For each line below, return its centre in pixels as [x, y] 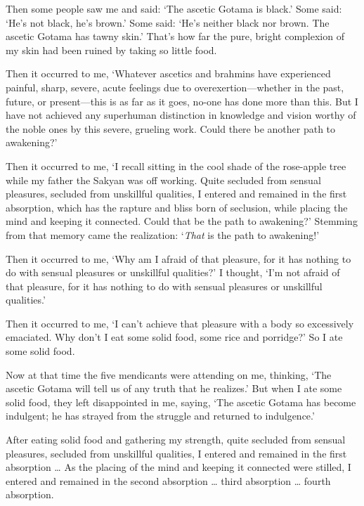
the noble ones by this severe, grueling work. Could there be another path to [171, 128]
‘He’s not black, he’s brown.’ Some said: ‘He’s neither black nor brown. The [168, 22]
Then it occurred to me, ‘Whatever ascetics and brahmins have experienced [168, 73]
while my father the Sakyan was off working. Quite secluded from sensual [163, 180]
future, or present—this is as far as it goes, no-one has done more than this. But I [182, 101]
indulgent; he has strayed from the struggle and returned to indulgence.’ [160, 416]
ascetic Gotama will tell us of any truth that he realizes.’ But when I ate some [174, 388]
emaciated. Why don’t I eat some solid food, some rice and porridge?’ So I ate [174, 337]
